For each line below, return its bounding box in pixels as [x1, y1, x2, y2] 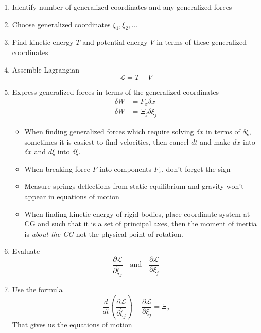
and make [200, 136, 231, 147]
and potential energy [82, 37, 148, 47]
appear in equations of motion [24, 191, 119, 202]
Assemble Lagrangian [12, 64, 80, 75]
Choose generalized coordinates [12, 19, 111, 29]
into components [99, 163, 151, 174]
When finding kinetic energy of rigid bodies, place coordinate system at [24, 208, 250, 219]
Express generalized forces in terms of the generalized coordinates [12, 86, 219, 97]
